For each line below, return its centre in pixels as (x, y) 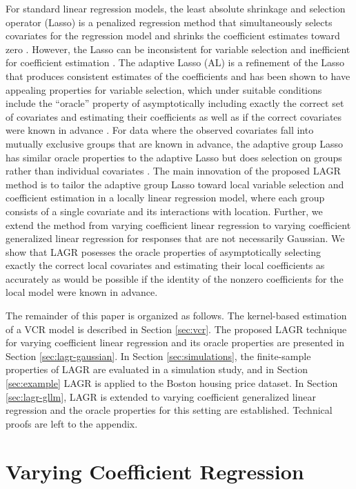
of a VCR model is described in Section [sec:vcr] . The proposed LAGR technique (176, 329)
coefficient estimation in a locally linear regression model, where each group (165, 198)
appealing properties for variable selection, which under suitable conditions (164, 89)
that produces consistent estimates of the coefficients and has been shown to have (178, 76)
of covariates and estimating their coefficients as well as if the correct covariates (174, 116)
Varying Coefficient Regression (155, 471)
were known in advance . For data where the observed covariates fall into (160, 130)
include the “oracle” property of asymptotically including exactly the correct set (175, 103)
